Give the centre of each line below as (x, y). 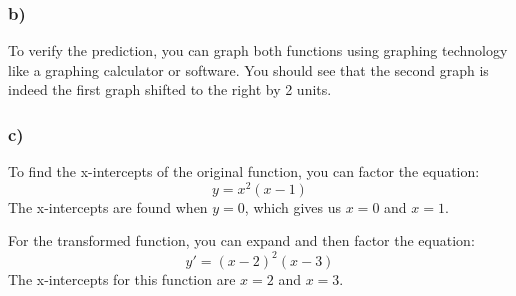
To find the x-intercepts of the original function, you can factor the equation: (244, 171)
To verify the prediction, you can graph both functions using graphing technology (258, 50)
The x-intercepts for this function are (122, 278)
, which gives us (293, 206)
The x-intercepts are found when (108, 206)
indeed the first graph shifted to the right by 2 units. (170, 89)
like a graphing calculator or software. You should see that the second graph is (248, 69)
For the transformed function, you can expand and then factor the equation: (241, 240)
